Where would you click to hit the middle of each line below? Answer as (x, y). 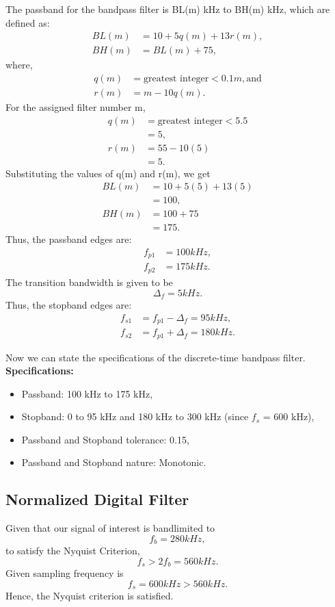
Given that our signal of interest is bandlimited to (110, 528)
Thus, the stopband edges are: (69, 304)
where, (19, 65)
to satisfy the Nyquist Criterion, (73, 551)
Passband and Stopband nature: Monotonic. (114, 462)
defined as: (28, 22)
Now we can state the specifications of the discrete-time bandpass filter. (156, 357)
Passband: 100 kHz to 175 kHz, (87, 393)
